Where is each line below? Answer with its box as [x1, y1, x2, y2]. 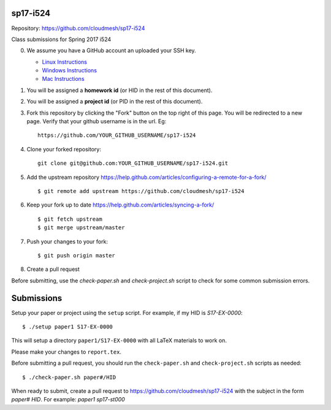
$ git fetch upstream [37, 215, 102, 222]
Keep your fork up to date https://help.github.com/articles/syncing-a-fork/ [26, 201, 215, 208]
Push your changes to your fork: [26, 238, 108, 245]
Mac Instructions [42, 75, 85, 83]
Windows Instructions [42, 67, 97, 74]
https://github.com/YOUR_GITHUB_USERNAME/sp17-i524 [37, 132, 196, 139]
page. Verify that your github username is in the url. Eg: [26, 118, 167, 125]
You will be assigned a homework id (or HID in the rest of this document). [26, 86, 213, 94]
